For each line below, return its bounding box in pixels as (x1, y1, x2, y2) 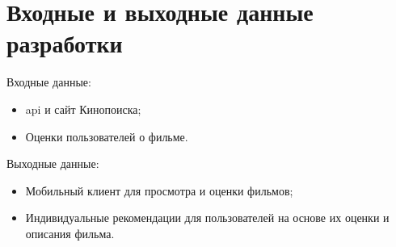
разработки (6, 27, 123, 60)
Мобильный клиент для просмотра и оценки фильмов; (25, 182, 293, 199)
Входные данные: (6, 73, 91, 90)
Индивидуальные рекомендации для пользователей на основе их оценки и (25, 209, 390, 226)
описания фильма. (25, 224, 115, 241)
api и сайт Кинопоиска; (25, 100, 141, 117)
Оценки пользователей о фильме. (25, 128, 188, 144)
